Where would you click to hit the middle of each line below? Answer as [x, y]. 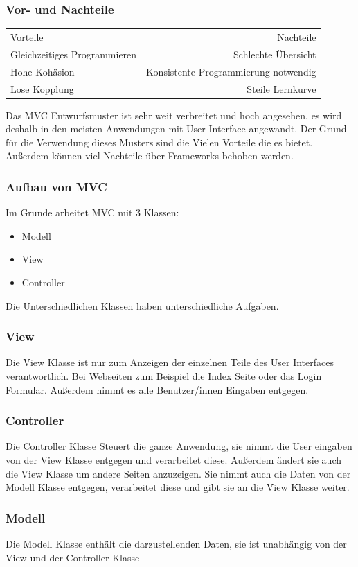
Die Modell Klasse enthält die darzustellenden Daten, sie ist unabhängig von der [176, 543]
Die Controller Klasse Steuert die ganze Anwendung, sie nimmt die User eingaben [179, 446]
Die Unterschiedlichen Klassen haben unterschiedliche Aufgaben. [142, 305]
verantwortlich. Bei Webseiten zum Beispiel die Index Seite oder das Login [164, 375]
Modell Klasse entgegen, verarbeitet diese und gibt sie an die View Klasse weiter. [178, 487]
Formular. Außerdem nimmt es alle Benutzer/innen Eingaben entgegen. [157, 389]
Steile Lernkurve [281, 88]
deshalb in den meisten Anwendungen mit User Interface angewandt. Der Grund [176, 129]
